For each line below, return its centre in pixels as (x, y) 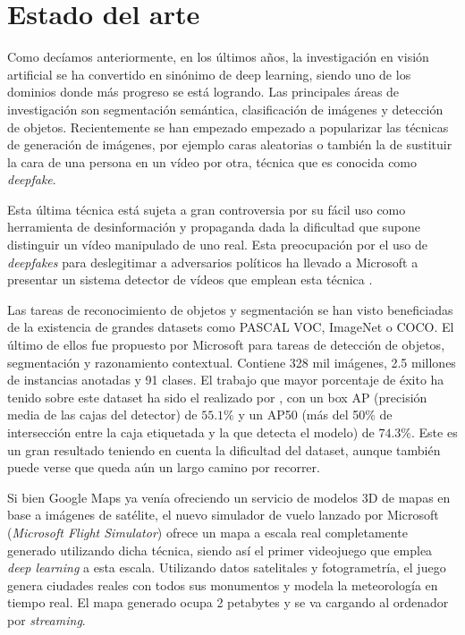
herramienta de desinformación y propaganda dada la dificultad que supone (214, 227)
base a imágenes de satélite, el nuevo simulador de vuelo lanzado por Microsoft (223, 515)
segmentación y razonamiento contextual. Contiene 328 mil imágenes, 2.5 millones (232, 362)
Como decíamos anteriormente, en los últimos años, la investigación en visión (218, 57)
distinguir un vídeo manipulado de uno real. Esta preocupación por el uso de (218, 245)
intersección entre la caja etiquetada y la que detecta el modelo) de (191, 432)
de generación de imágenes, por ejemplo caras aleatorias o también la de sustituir (230, 144)
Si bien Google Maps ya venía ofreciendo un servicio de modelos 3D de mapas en (229, 497)
